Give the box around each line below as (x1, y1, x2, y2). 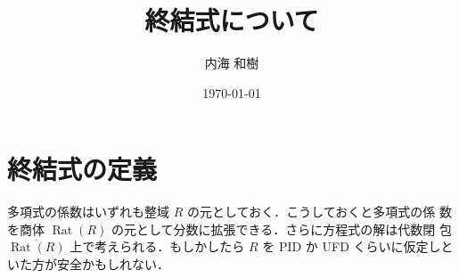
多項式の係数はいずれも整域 (7, 202, 169, 221)
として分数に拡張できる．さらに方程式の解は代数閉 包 (135, 219, 452, 238)
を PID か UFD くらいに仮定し (262, 237, 441, 256)
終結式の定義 (7, 151, 158, 187)
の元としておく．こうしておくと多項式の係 (186, 202, 436, 221)
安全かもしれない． (56, 255, 169, 274)
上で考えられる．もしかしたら (70, 237, 245, 256)
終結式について (144, 2, 319, 38)
